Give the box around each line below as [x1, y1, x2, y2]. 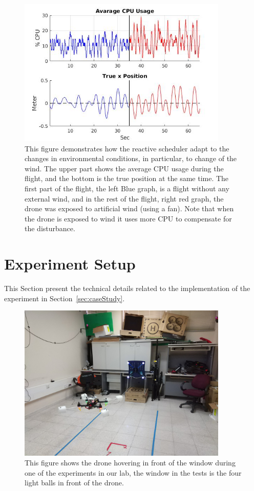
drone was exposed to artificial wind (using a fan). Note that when [25, 203, 234, 214]
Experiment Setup [4, 253, 136, 274]
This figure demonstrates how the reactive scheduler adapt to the [25, 143, 229, 153]
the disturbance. [25, 223, 75, 234]
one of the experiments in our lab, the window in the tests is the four [25, 467, 242, 478]
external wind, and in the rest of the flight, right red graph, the [25, 193, 224, 204]
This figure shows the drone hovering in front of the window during [25, 457, 236, 468]
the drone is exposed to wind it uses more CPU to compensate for [25, 213, 232, 224]
